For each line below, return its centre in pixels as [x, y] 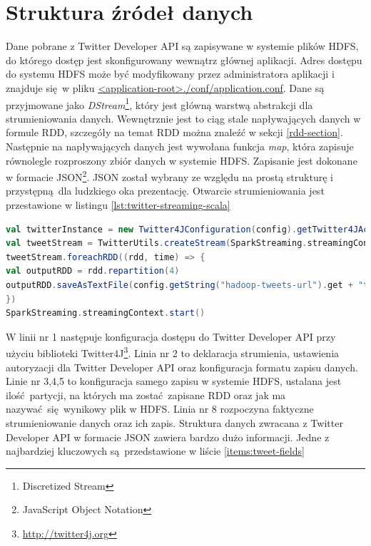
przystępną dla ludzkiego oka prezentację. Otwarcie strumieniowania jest [165, 191]
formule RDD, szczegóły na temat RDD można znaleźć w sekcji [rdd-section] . [174, 132]
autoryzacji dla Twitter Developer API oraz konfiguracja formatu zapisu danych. [182, 367]
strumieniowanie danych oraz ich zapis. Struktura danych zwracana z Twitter [174, 422]
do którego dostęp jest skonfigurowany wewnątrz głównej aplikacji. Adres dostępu [184, 60]
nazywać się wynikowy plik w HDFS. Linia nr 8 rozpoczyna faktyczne [160, 409]
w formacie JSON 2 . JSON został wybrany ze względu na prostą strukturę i [169, 176]
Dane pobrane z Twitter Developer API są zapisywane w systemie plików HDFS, [182, 46]
